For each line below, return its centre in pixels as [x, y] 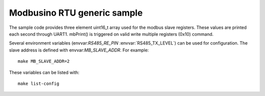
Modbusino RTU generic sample [76, 13]
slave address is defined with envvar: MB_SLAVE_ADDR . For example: [79, 50]
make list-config [39, 84]
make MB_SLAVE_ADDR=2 [44, 61]
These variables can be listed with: [44, 72]
